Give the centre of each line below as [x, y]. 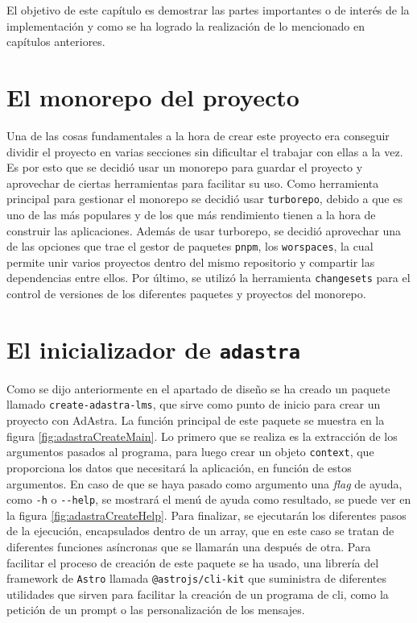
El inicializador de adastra [153, 349]
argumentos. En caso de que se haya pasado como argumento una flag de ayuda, [204, 483]
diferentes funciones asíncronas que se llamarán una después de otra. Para [189, 546]
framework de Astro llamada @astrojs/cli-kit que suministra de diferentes [196, 578]
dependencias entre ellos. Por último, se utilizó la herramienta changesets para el [208, 278]
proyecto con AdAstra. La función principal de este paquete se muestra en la [196, 420]
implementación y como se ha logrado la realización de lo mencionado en [186, 25]
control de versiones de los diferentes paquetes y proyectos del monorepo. [186, 294]
